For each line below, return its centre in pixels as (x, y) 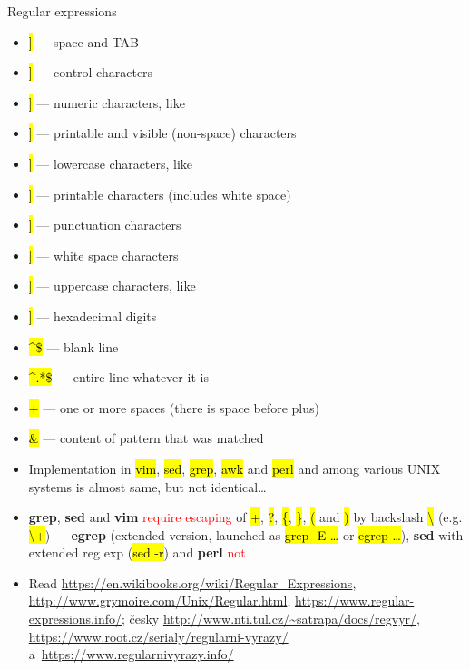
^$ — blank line (73, 346)
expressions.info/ (75, 619)
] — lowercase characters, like (111, 163)
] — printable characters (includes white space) (160, 194)
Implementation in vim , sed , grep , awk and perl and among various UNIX (235, 468)
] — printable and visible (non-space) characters (162, 133)
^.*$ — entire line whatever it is (118, 377)
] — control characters (91, 72)
